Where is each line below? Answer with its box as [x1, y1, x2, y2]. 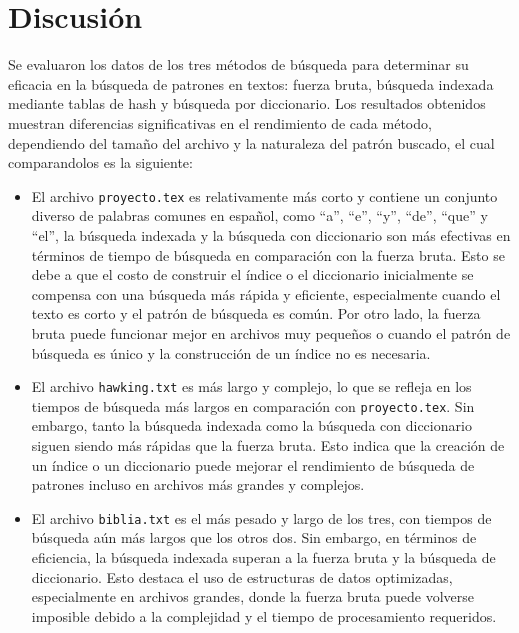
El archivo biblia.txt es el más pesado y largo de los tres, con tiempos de [31, 507, 492, 528]
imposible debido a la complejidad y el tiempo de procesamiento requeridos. [31, 605, 497, 626]
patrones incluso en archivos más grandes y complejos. [31, 474, 365, 495]
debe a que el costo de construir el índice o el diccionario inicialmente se [31, 264, 474, 285]
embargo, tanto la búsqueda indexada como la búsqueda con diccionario [31, 415, 472, 436]
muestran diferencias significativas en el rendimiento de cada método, [8, 112, 432, 133]
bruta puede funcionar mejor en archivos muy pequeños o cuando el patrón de [31, 322, 511, 343]
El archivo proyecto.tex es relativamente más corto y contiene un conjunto [31, 185, 498, 206]
